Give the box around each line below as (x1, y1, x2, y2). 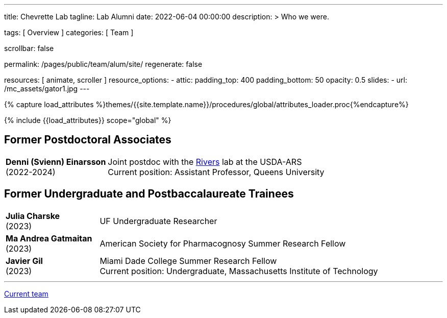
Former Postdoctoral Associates (4, 133, 171, 146)
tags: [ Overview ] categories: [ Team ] (4, 28, 134, 37)
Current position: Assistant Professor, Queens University (108, 166, 325, 177)
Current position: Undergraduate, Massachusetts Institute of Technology (100, 265, 378, 276)
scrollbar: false (4, 44, 54, 53)
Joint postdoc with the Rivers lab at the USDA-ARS (108, 156, 302, 167)
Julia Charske (6, 210, 60, 221)
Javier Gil (6, 255, 43, 266)
